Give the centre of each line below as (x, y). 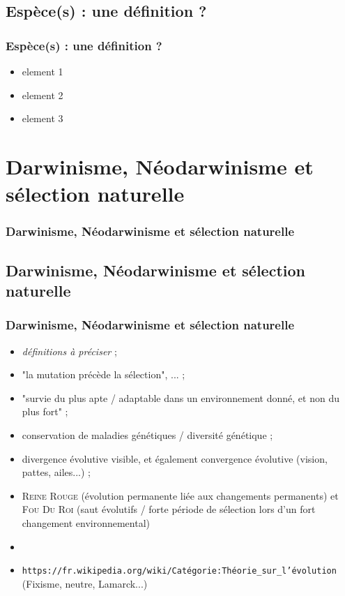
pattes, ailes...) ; (56, 472)
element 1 (43, 71)
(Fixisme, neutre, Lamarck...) (85, 583)
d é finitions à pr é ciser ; (69, 351)
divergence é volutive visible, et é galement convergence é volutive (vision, (175, 458)
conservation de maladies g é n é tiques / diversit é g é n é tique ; (147, 434)
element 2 (43, 95)
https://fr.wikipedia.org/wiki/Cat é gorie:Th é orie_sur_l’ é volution (179, 571)
